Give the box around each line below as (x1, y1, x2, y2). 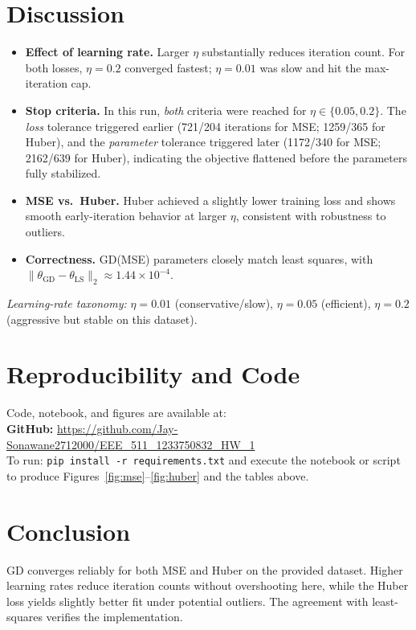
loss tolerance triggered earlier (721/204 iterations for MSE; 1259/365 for (25, 117, 385, 134)
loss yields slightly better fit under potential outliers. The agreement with (6, 592, 369, 609)
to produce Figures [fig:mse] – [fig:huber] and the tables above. (6, 467, 309, 484)
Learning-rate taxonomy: (6, 295, 127, 312)
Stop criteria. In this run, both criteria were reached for (25, 101, 307, 118)
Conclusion (6, 514, 131, 547)
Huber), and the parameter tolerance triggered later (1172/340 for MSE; (25, 133, 381, 150)
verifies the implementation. (46, 608, 183, 625)
